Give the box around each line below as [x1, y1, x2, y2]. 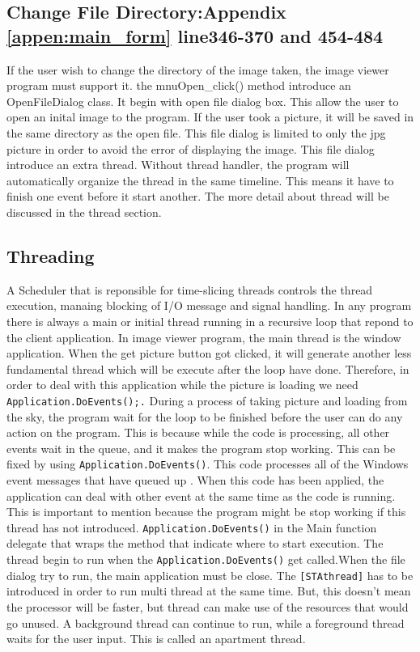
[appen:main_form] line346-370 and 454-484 [6, 23, 384, 48]
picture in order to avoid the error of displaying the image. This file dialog [6, 140, 375, 157]
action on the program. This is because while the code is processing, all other [6, 424, 390, 441]
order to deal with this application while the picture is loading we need [6, 376, 358, 393]
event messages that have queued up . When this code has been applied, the [6, 471, 384, 488]
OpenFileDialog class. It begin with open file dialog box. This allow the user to [6, 92, 399, 109]
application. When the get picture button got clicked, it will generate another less [6, 345, 412, 362]
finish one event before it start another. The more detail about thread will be [6, 188, 389, 205]
